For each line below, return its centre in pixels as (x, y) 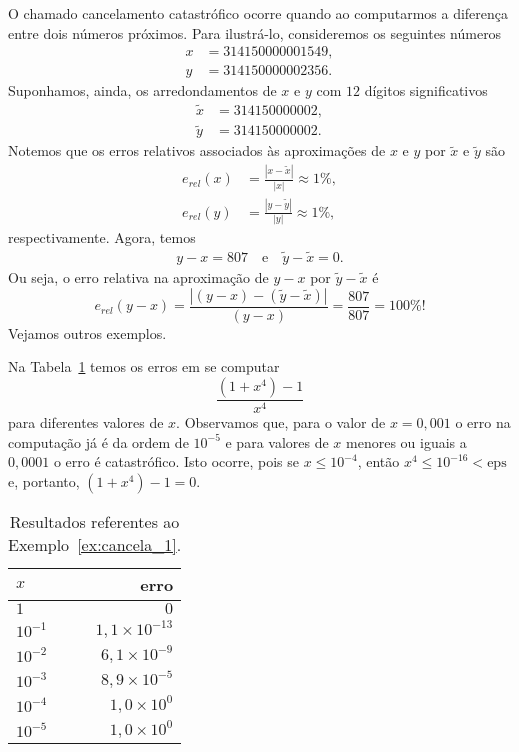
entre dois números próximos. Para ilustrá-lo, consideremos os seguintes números (255, 32)
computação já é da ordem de (98, 441)
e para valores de (277, 441)
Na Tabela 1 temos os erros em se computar (144, 366)
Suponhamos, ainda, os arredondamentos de (142, 90)
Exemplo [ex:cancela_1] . (95, 544)
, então (378, 461)
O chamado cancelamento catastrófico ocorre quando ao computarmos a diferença (258, 13)
